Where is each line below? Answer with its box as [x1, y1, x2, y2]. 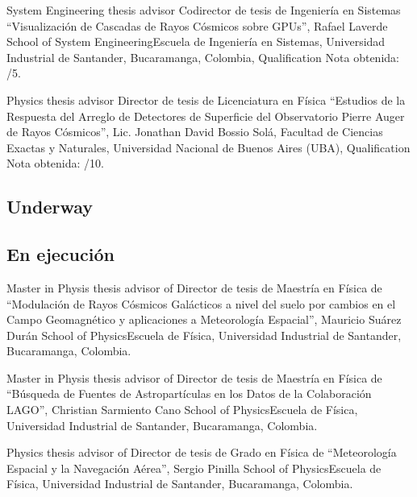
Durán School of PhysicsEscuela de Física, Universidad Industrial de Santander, [6, 326, 402, 343]
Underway [6, 194, 94, 219]
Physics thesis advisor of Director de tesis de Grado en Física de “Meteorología [6, 444, 397, 461]
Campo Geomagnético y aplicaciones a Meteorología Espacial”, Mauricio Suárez [6, 311, 402, 328]
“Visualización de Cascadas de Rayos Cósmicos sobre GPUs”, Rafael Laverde [6, 17, 388, 34]
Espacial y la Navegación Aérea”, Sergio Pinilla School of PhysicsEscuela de [6, 459, 382, 476]
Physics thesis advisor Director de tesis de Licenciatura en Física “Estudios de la [6, 91, 406, 108]
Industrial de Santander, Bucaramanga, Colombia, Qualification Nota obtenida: [6, 48, 399, 65]
